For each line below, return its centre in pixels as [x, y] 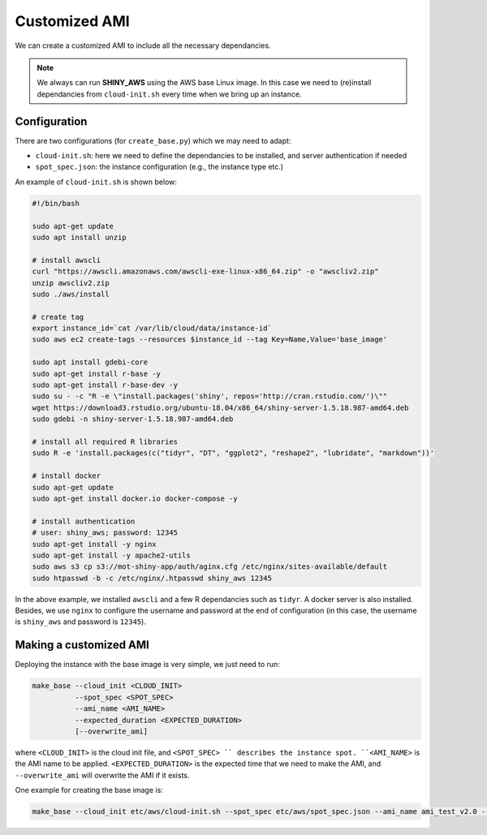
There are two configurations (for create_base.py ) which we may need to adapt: [153, 140]
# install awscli [67, 260]
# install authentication [84, 521]
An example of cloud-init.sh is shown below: [96, 182]
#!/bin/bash [56, 203]
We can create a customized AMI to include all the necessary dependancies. [143, 45]
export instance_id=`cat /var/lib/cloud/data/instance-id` [152, 328]
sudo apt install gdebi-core [90, 362]
